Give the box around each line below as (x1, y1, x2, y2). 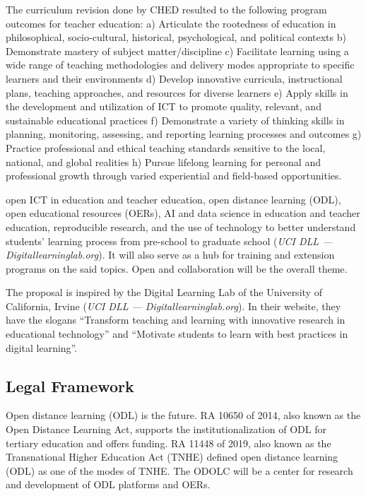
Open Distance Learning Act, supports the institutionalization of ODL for (6, 422, 326, 437)
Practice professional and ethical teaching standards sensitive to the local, (6, 140, 326, 155)
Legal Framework (6, 374, 134, 396)
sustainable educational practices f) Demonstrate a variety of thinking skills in (6, 112, 345, 127)
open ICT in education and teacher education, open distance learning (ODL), (6, 191, 341, 206)
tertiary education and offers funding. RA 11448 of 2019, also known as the (6, 435, 331, 450)
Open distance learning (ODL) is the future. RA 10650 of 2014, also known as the (6, 408, 361, 423)
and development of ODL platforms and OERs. (6, 477, 211, 492)
